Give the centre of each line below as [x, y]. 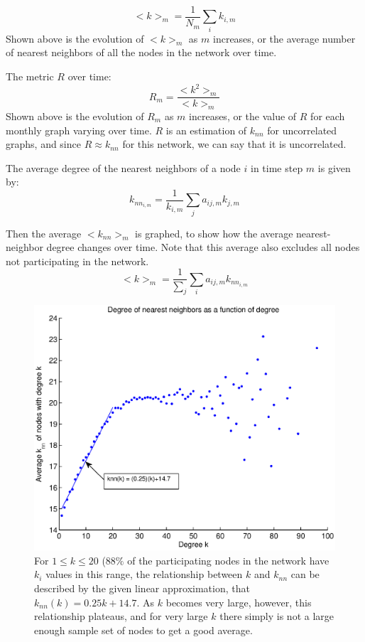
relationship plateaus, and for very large [121, 616]
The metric [30, 76]
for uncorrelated [302, 130]
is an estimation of [206, 130]
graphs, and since [43, 144]
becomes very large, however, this [239, 602]
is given [334, 167]
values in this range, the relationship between [144, 574]
